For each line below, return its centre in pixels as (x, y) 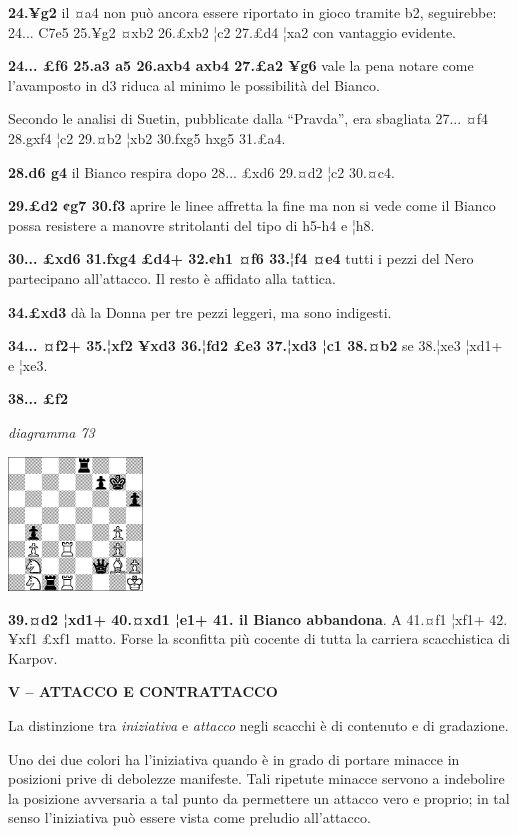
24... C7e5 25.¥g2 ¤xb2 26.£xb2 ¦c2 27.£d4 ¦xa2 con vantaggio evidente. (232, 31)
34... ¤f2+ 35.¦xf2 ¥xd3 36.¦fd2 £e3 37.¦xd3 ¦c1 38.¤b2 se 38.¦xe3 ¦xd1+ (255, 345)
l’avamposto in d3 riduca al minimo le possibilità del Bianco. (194, 84)
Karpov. (33, 657)
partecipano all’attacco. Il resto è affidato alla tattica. (172, 277)
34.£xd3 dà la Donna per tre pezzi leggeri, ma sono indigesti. (200, 311)
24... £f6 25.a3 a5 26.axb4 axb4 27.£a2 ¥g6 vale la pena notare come (241, 65)
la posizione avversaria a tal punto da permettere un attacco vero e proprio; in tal (259, 797)
